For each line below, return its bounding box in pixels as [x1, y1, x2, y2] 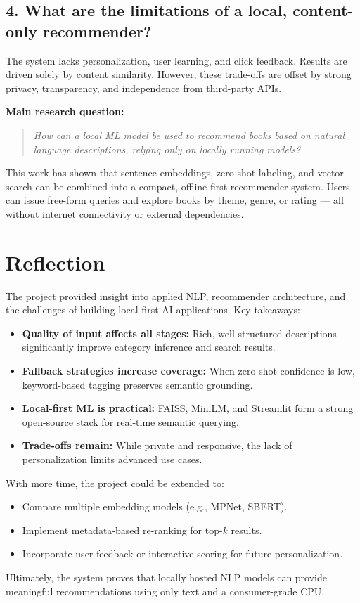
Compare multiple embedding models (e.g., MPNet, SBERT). [22, 499, 288, 514]
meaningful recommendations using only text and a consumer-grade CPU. [6, 583, 325, 598]
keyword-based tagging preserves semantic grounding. [22, 377, 253, 391]
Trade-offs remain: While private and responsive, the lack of [22, 438, 292, 453]
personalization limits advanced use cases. [22, 452, 202, 466]
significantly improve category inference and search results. [22, 339, 276, 354]
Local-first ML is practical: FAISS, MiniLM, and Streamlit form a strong [22, 401, 354, 415]
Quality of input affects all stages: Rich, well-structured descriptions [22, 325, 337, 340]
